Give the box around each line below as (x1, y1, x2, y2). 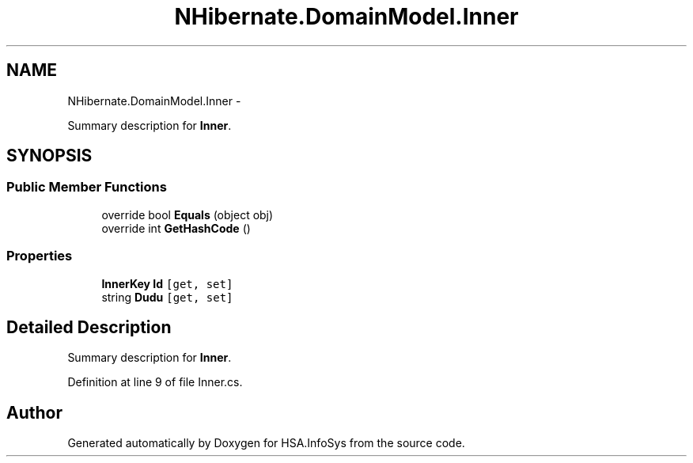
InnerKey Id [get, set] (101, 276, 233, 290)
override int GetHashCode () (101, 221, 251, 235)
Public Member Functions (6, 179, 167, 195)
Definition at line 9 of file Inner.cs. (67, 375, 243, 389)
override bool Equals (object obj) (101, 207, 274, 222)
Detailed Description (6, 317, 172, 337)
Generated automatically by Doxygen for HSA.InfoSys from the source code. (67, 436, 465, 450)
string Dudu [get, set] (101, 290, 233, 304)
